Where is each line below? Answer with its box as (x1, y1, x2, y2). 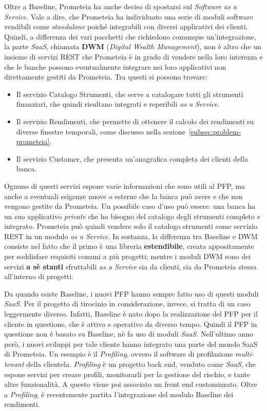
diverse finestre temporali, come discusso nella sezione (16, 126, 185, 136)
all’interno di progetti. (4, 271, 74, 282)
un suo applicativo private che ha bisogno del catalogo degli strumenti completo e (4, 210, 260, 221)
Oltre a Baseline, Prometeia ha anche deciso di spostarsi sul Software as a (4, 1, 237, 11)
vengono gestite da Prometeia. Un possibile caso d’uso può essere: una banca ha (4, 201, 256, 211)
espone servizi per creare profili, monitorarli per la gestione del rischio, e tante (4, 368, 250, 379)
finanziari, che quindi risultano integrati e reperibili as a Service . (16, 99, 220, 109)
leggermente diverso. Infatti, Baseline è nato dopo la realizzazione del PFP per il (4, 308, 258, 319)
